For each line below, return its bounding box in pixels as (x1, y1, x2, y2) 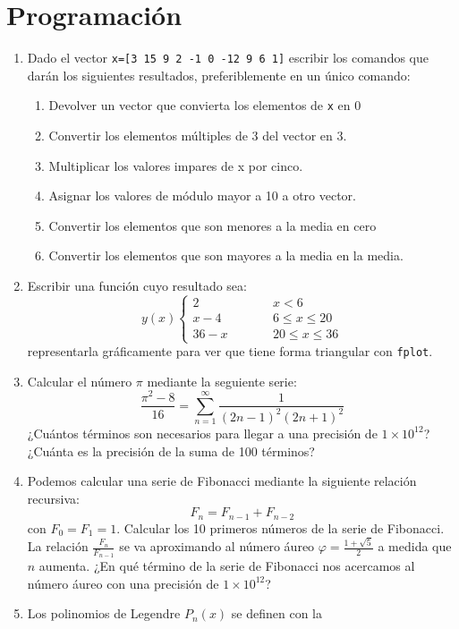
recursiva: (27, 489, 80, 507)
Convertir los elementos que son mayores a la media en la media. (48, 246, 404, 265)
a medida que (378, 537, 452, 556)
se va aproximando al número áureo (119, 537, 315, 556)
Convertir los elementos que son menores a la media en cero (48, 216, 377, 234)
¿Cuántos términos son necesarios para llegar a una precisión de (27, 423, 378, 442)
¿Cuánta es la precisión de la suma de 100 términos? (27, 441, 315, 460)
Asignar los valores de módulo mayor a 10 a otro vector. (48, 186, 356, 205)
